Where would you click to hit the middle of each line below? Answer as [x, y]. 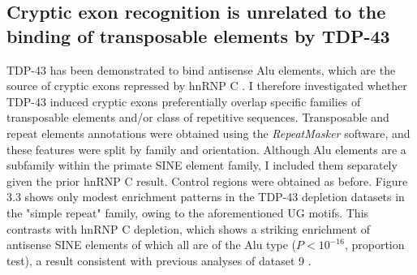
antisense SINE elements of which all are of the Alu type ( [152, 245]
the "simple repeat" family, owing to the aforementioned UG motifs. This [188, 212]
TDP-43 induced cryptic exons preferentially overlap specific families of [184, 101]
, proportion [374, 245]
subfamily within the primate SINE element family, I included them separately [202, 165]
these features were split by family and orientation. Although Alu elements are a [206, 149]
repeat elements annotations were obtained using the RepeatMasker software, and [208, 133]
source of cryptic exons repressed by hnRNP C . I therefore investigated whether [207, 86]
